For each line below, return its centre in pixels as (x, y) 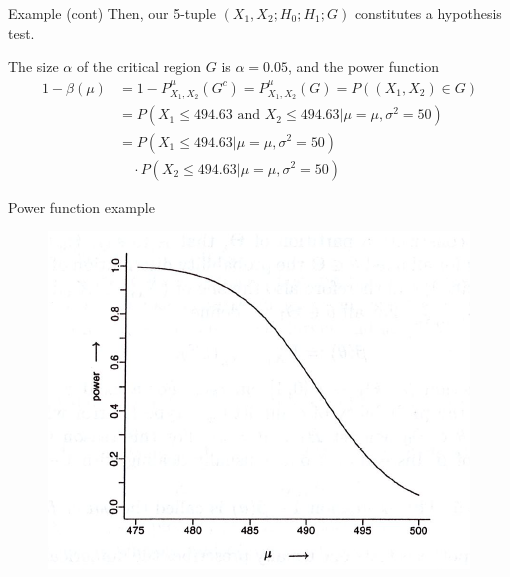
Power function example (81, 206)
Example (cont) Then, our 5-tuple (112, 13)
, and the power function (363, 66)
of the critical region (139, 66)
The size (33, 66)
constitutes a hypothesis (428, 13)
